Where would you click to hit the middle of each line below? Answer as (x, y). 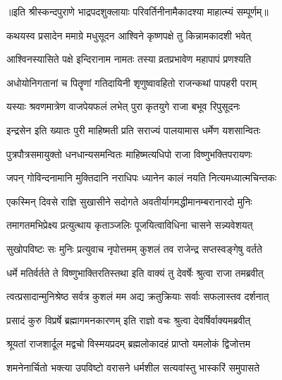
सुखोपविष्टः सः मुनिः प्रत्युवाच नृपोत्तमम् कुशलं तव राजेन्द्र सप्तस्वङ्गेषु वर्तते (134, 248)
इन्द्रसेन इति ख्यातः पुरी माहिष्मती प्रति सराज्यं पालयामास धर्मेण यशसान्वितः (134, 130)
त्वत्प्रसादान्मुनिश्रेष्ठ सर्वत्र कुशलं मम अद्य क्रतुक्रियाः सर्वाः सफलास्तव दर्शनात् (138, 296)
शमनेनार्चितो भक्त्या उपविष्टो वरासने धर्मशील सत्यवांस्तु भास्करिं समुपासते (133, 367)
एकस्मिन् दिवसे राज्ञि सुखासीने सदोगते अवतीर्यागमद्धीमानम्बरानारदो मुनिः (129, 201)
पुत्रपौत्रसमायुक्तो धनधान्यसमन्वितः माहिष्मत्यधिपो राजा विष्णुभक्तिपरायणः (129, 154)
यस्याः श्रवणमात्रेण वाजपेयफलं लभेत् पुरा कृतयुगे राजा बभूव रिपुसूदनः (123, 106)
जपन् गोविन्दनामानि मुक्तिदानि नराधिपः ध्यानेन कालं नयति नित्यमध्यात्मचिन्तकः (142, 178)
